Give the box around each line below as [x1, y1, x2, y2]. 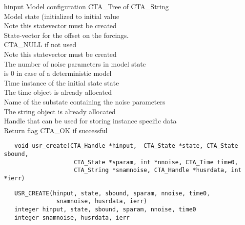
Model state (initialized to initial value [4, 11, 120, 21]
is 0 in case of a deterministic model [4, 68, 112, 78]
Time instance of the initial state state [4, 77, 119, 87]
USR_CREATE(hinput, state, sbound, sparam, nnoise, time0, [14, 190, 210, 197]
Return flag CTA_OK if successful [4, 125, 108, 135]
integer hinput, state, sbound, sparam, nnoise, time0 [14, 206, 196, 213]
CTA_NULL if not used [4, 39, 77, 50]
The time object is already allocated [4, 87, 112, 97]
